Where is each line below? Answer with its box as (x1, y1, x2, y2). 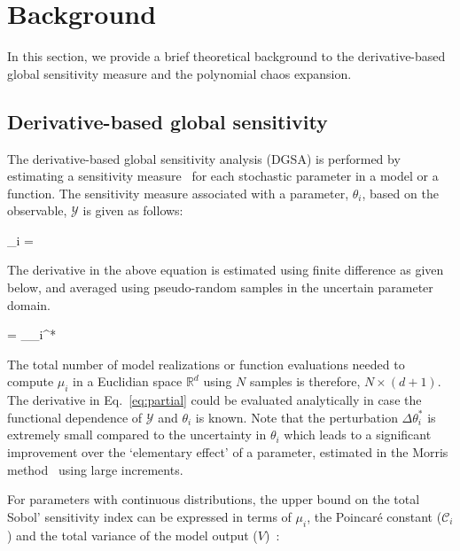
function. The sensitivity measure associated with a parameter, (7, 183, 349, 202)
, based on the (362, 183, 439, 202)
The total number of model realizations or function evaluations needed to (7, 354, 405, 373)
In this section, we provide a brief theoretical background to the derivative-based (7, 47, 446, 66)
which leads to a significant (284, 425, 432, 444)
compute (7, 372, 54, 391)
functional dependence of (7, 407, 143, 426)
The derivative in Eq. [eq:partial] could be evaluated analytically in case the (7, 391, 422, 409)
